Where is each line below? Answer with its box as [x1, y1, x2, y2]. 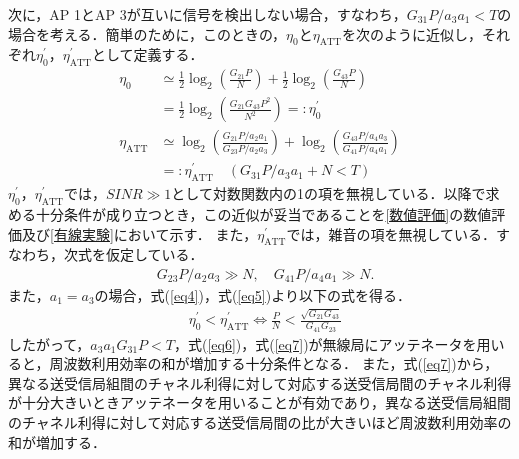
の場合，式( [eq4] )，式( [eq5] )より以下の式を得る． [94, 285, 411, 305]
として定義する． [91, 44, 204, 65]
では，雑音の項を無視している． [286, 223, 497, 244]
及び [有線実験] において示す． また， [21, 223, 258, 244]
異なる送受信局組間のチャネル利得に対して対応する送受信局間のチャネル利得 [8, 372, 512, 393]
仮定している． [105, 244, 204, 265]
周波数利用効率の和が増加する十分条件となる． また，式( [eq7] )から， [49, 353, 499, 374]
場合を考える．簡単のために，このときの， [8, 23, 287, 44]
